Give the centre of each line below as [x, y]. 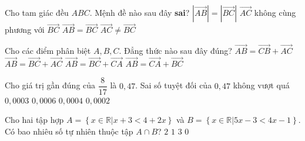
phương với [25, 30]
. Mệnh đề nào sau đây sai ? [140, 12]
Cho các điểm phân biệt [48, 51]
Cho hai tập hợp [34, 120]
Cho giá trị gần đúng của [50, 85]
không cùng [275, 12]
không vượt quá [261, 85]
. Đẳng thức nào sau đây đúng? [175, 51]
